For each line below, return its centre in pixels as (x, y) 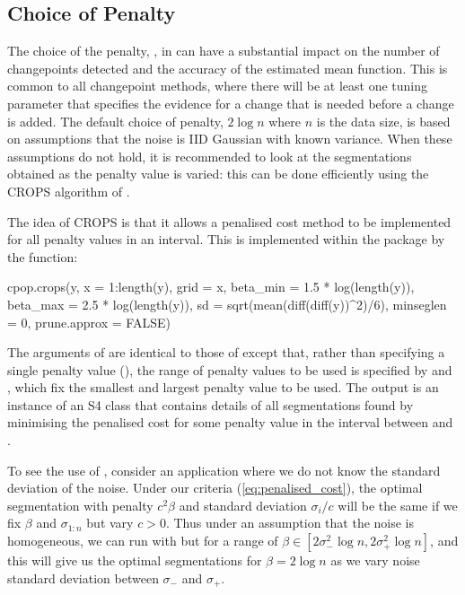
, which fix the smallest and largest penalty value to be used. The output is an (223, 387)
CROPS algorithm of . (69, 191)
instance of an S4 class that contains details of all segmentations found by (211, 404)
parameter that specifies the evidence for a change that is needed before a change (231, 103)
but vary (110, 523)
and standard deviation (243, 505)
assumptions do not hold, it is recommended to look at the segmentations (210, 156)
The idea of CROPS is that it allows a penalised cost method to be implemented (229, 221)
